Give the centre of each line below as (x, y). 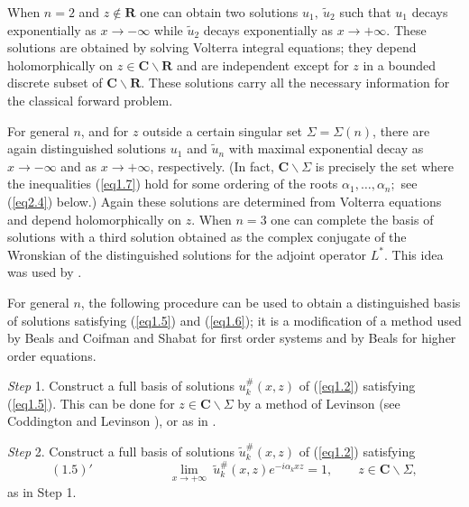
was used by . (45, 272)
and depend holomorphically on (94, 219)
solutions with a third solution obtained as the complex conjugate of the (207, 237)
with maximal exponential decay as (326, 148)
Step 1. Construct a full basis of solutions (121, 386)
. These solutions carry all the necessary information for (295, 83)
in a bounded (400, 65)
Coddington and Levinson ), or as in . (112, 421)
